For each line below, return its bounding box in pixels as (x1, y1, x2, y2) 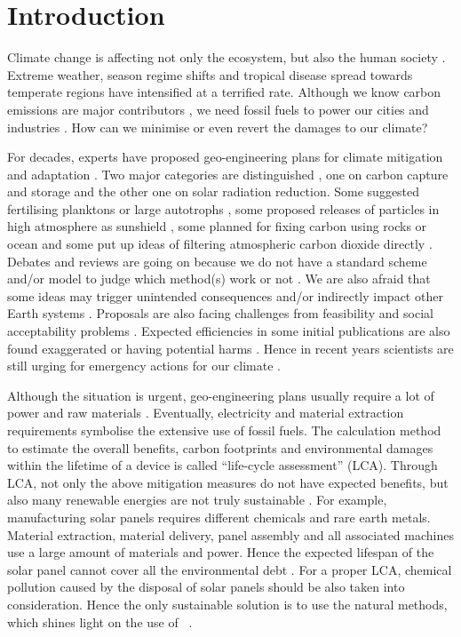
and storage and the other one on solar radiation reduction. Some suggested (7, 182, 420, 201)
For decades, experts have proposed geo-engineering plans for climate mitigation (7, 147, 443, 166)
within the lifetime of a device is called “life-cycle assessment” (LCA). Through (7, 456, 438, 474)
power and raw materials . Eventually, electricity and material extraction (7, 403, 404, 422)
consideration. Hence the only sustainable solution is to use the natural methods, (7, 594, 448, 613)
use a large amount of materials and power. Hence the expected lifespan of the (7, 543, 434, 561)
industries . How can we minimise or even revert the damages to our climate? (7, 117, 428, 136)
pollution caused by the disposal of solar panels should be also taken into (7, 577, 405, 596)
